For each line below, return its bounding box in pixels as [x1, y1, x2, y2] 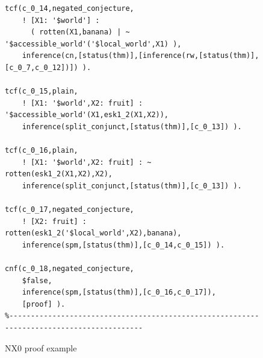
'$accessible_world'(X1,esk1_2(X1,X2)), [5, 110, 169, 120]
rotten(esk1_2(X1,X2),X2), [5, 170, 113, 179]
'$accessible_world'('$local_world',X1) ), [5, 39, 182, 48]
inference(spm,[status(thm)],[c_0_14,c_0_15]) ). [22, 240, 225, 249]
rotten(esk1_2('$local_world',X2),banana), [5, 229, 182, 238]
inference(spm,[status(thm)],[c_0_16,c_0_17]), [22, 288, 216, 297]
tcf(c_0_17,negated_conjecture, [5, 205, 134, 214]
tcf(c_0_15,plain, [5, 87, 78, 96]
